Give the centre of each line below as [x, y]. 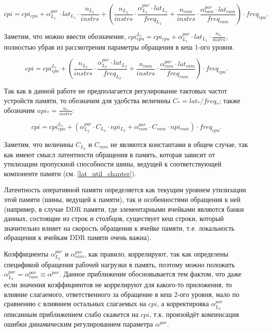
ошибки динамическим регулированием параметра [79, 323]
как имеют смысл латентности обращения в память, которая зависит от [109, 154]
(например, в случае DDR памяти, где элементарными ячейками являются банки [124, 209]
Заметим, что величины [39, 144]
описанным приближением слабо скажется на [71, 314]
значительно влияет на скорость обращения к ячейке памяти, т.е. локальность [119, 228]
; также [230, 101]
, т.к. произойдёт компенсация [194, 314]
